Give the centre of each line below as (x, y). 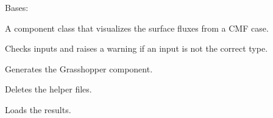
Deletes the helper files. (48, 89)
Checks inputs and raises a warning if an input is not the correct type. (136, 48)
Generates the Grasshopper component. (79, 68)
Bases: (17, 7)
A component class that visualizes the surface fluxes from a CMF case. (137, 28)
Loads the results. (38, 109)
